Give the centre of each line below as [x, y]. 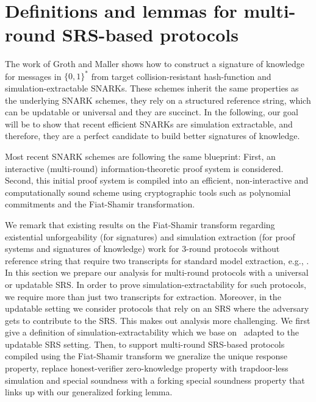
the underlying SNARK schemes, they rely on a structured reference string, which [158, 100]
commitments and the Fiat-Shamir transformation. [100, 204]
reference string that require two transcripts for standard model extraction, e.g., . [157, 260]
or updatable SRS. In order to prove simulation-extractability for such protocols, [156, 284]
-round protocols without [233, 249]
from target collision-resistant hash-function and [181, 76]
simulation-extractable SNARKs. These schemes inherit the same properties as [152, 88]
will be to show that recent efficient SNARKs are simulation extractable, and [149, 124]
